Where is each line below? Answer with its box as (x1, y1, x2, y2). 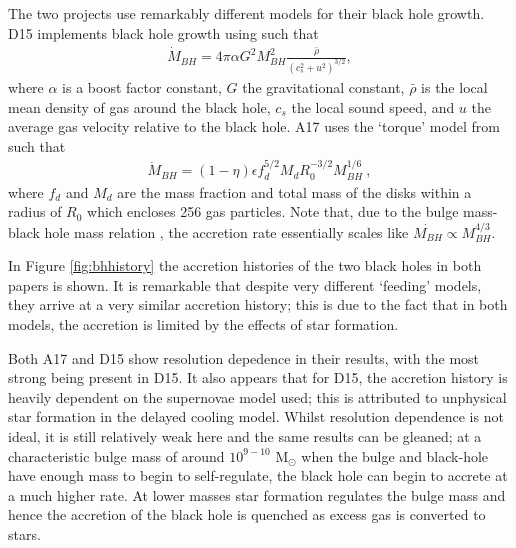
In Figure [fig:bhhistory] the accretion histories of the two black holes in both (8, 255, 482, 276)
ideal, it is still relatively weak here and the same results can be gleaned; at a (8, 425, 482, 446)
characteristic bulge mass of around (8, 445, 225, 466)
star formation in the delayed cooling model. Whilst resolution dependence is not (8, 406, 504, 427)
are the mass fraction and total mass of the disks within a (117, 181, 472, 202)
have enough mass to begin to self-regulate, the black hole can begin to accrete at (8, 465, 508, 486)
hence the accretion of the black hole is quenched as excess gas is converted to (8, 504, 486, 525)
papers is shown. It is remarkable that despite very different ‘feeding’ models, (8, 274, 482, 295)
